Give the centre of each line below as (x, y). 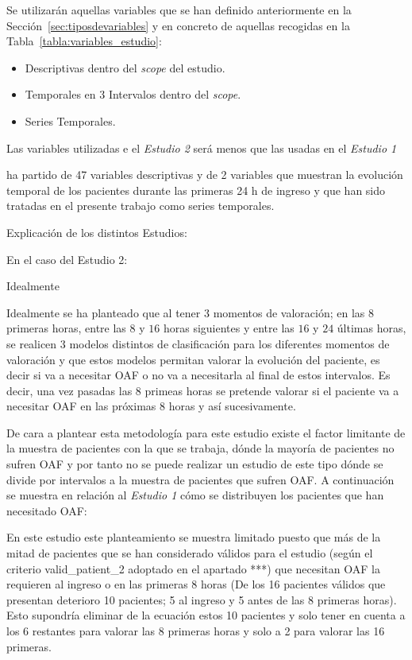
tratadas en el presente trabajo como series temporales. (141, 206)
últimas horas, (372, 328)
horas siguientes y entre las (229, 328)
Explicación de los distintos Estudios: (97, 232)
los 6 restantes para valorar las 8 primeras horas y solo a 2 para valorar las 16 (196, 631)
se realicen (32, 343)
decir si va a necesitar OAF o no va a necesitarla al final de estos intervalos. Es (198, 375)
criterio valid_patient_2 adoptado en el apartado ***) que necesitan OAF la (193, 568)
